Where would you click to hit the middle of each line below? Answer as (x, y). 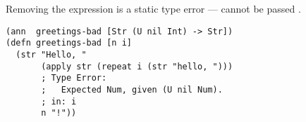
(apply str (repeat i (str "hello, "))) (137, 66)
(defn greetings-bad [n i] (69, 43)
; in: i (59, 101)
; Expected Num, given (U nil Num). (132, 89)
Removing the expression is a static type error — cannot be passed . (153, 8)
